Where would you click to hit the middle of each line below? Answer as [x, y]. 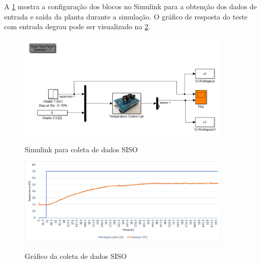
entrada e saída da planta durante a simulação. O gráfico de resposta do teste [126, 16]
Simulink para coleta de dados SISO [81, 149]
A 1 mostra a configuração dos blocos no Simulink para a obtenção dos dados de [130, 6]
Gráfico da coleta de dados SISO [76, 256]
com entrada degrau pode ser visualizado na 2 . [77, 26]
